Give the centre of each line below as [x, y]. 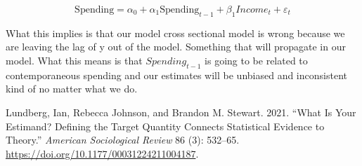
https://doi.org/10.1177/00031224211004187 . [102, 153]
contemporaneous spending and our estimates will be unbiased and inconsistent [176, 75]
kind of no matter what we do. [72, 89]
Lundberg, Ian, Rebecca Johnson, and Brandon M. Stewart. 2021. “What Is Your [181, 112]
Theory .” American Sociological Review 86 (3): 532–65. [123, 140]
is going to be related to [256, 60]
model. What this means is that [74, 60]
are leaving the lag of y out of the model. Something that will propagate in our [176, 47]
